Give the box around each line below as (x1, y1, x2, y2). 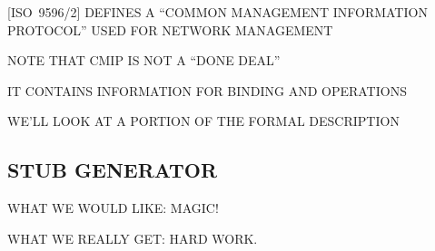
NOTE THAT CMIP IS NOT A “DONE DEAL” (7, 51, 281, 70)
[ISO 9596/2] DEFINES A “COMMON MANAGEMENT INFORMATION (7, 3, 428, 21)
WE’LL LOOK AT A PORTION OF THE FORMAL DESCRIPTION (7, 111, 400, 130)
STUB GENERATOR (7, 156, 218, 184)
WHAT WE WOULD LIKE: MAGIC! (7, 198, 219, 217)
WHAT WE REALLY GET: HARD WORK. (7, 228, 258, 247)
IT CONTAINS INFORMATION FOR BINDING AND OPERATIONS (7, 81, 407, 100)
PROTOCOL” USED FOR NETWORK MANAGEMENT (7, 20, 333, 39)
